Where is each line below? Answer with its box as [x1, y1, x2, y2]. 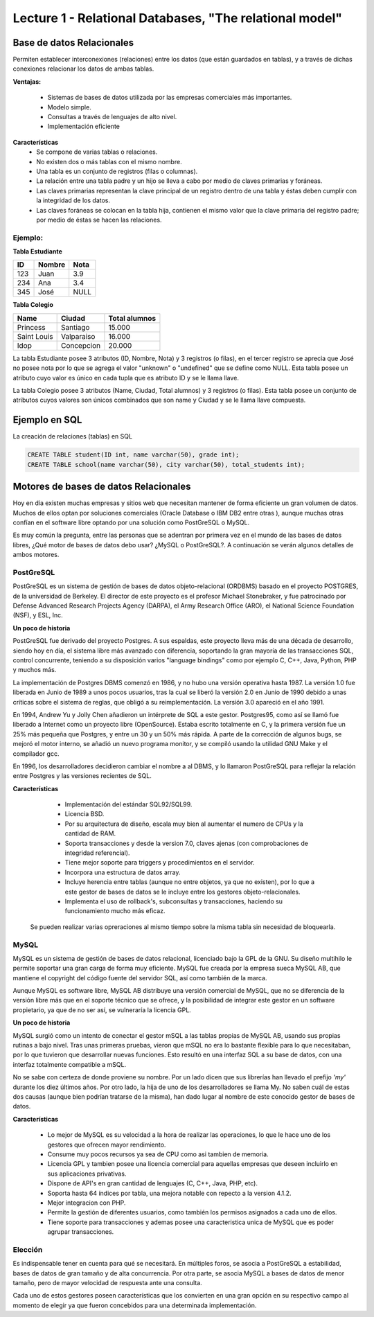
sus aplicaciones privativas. [47, 1169, 127, 1178]
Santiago [60, 322, 90, 332]
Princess [17, 322, 46, 332]
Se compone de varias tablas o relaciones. [36, 148, 158, 156]
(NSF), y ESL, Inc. [12, 611, 64, 619]
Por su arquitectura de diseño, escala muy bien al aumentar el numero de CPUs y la [64, 820, 304, 828]
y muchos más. [12, 666, 57, 674]
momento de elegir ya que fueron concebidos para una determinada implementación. [12, 1301, 257, 1309]
